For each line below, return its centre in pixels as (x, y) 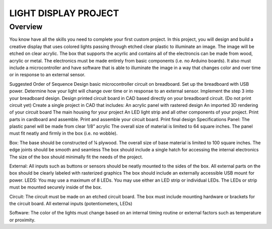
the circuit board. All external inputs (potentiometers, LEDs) (71, 203)
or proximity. (22, 220)
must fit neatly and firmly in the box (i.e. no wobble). (63, 133)
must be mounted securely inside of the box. (56, 187)
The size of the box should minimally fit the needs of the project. (76, 157)
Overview (26, 27)
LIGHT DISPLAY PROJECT (64, 13)
